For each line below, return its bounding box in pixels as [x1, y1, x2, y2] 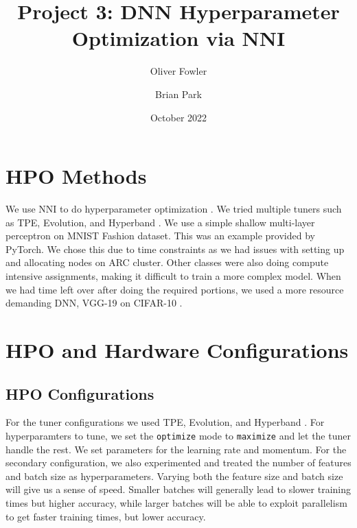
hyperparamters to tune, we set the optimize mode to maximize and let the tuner [5, 428, 351, 442]
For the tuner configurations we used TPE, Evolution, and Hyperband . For [5, 415, 325, 429]
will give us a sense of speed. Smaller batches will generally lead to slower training [5, 482, 352, 496]
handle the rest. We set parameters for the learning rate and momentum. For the [5, 442, 347, 456]
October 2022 [150, 110, 207, 124]
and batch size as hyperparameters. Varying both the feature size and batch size [5, 468, 343, 483]
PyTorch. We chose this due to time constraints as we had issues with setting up [5, 241, 345, 256]
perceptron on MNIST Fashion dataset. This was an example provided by [5, 228, 315, 243]
